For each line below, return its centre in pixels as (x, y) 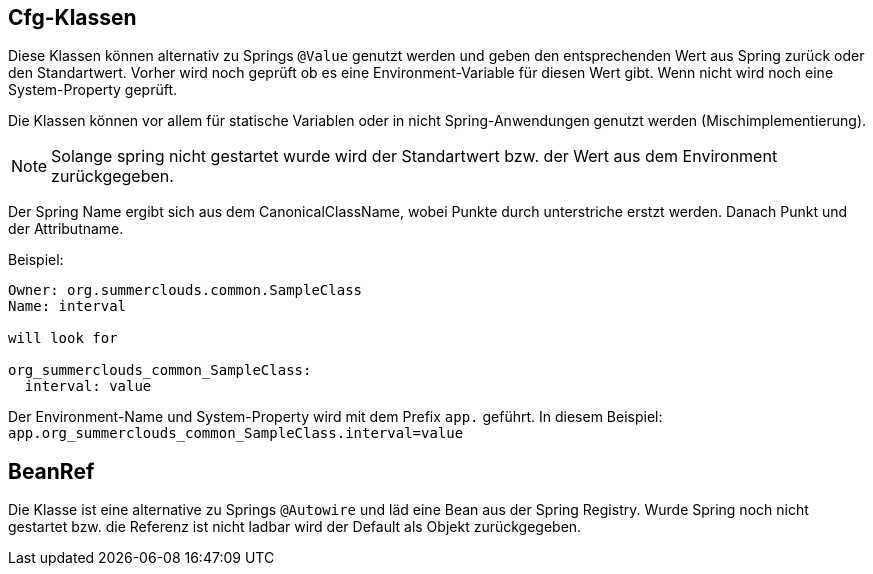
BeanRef (51, 471)
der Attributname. (66, 229)
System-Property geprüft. (92, 90)
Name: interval (67, 306)
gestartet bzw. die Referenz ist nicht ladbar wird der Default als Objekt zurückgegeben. (295, 527)
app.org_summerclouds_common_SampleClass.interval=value (236, 433)
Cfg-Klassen (72, 17)
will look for (63, 338)
